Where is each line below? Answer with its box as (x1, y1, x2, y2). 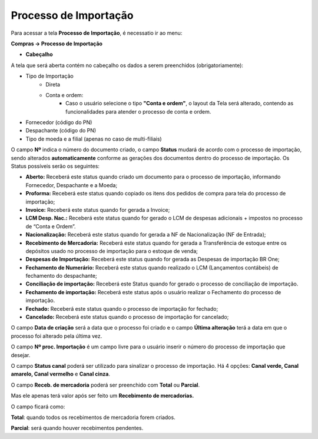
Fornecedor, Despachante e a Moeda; (25, 181, 118, 188)
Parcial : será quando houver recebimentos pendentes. (11, 424, 144, 432)
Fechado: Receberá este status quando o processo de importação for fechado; (25, 305, 218, 312)
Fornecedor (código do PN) (25, 119, 92, 126)
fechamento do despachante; (25, 272, 97, 280)
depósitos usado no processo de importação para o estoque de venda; (25, 247, 198, 254)
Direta (45, 81, 61, 88)
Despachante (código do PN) (25, 127, 97, 134)
